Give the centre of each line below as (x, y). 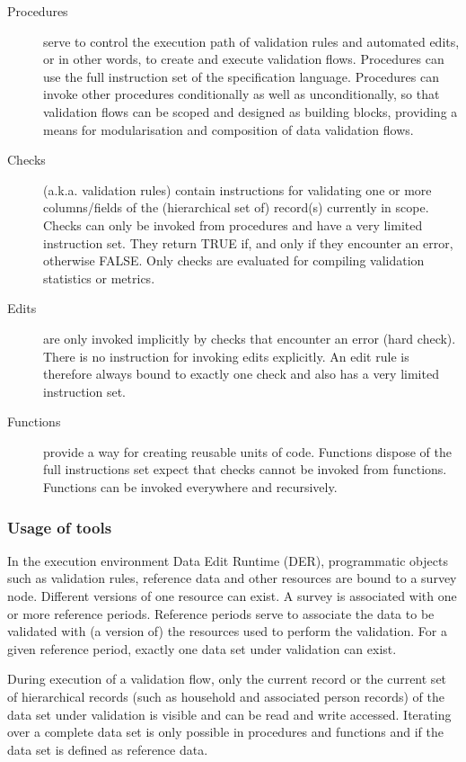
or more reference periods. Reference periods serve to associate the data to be (221, 613)
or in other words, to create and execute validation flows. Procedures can (244, 59)
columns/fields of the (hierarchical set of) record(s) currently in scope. (236, 207)
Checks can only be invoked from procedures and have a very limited (233, 224)
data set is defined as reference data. (108, 749)
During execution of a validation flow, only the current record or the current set (227, 679)
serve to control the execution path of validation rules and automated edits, (251, 41)
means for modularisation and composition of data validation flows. (229, 129)
